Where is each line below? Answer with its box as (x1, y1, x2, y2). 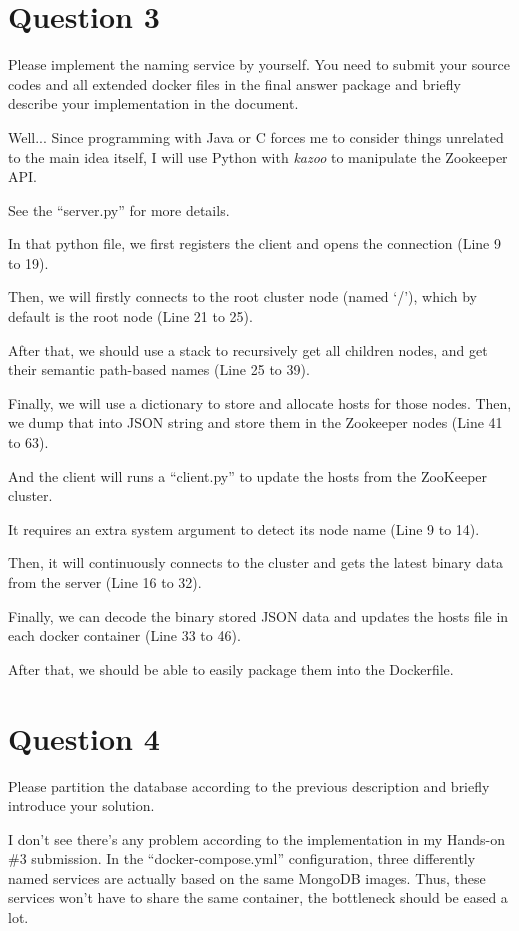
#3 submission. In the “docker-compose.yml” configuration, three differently (8, 848, 476, 869)
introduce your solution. (8, 795, 155, 816)
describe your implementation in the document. (8, 93, 299, 114)
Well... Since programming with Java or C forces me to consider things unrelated (8, 126, 504, 147)
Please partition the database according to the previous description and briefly (8, 775, 490, 796)
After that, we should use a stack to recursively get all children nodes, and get (8, 339, 488, 360)
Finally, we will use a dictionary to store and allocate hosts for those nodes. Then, (8, 392, 512, 413)
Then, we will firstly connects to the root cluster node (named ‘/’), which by (8, 286, 477, 307)
